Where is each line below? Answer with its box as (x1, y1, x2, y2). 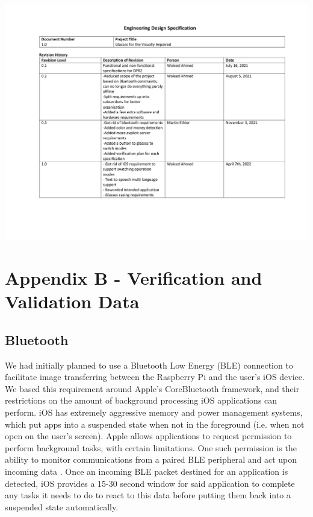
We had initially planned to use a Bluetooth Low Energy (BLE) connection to (5, 358, 293, 371)
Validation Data (5, 289, 140, 314)
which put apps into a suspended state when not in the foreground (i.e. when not (5, 417, 305, 430)
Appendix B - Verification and (5, 265, 262, 290)
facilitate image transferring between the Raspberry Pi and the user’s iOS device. (5, 370, 305, 383)
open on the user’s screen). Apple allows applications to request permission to (5, 430, 292, 442)
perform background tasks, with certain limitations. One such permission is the (5, 441, 297, 454)
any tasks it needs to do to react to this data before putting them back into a (5, 489, 291, 501)
